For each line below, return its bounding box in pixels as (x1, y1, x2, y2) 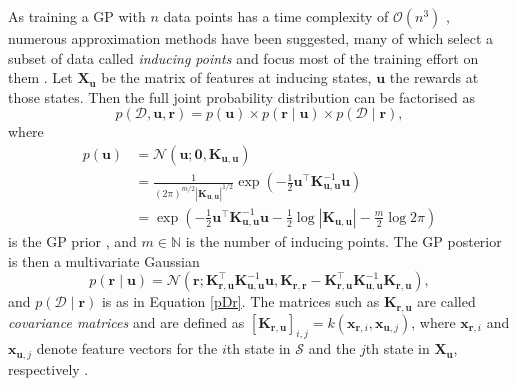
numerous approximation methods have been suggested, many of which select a (8, 28, 493, 48)
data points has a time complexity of (163, 6, 389, 26)
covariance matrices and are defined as (8, 311, 245, 332)
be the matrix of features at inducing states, (101, 67, 372, 88)
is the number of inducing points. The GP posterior (185, 230, 502, 251)
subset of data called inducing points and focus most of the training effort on (8, 47, 479, 68)
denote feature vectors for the (36, 338, 218, 359)
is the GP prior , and (8, 230, 137, 251)
